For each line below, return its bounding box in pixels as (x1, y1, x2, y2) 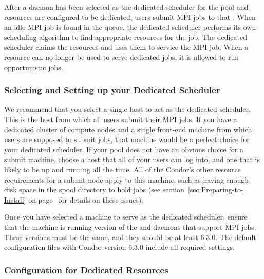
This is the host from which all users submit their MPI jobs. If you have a (4, 113, 237, 124)
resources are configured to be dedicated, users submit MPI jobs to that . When (4, 11, 256, 22)
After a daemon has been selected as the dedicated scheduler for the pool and (4, 2, 249, 12)
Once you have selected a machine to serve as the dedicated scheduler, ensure (4, 211, 248, 222)
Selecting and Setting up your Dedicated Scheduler (4, 84, 220, 96)
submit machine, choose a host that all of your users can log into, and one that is (4, 154, 260, 165)
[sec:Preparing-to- (187, 184, 243, 195)
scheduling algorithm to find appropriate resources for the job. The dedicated (4, 31, 248, 42)
